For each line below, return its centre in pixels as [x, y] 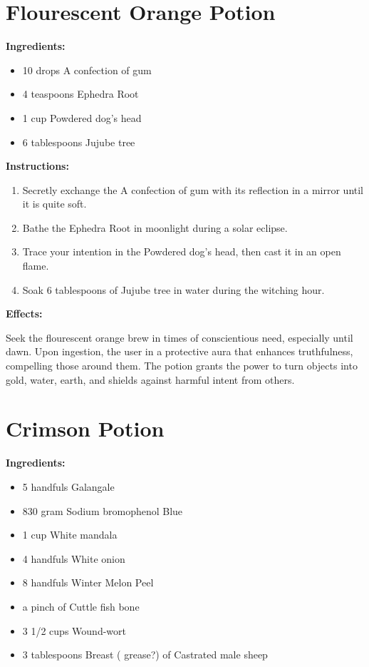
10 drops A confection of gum [87, 70]
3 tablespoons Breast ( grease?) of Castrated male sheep [145, 655]
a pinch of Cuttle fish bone [81, 606]
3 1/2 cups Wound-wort [74, 630]
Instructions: [37, 166]
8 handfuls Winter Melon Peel [88, 582]
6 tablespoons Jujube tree [79, 142]
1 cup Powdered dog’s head [82, 117]
